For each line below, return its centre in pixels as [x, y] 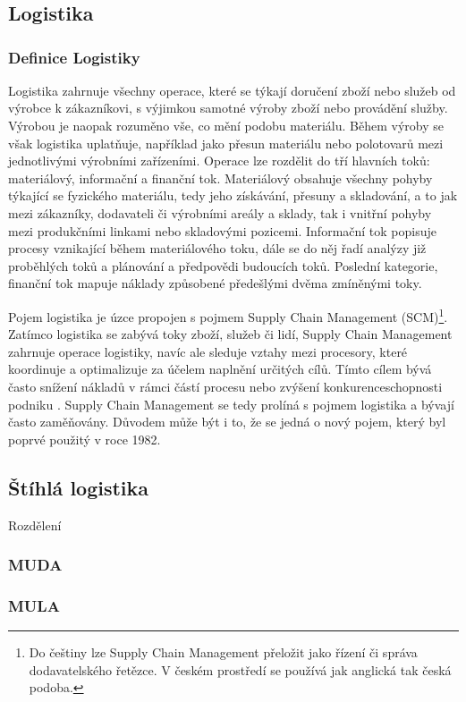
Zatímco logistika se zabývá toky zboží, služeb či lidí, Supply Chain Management [230, 334]
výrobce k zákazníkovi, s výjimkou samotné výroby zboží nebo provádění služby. [228, 108]
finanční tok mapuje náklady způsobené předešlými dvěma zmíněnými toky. [215, 283]
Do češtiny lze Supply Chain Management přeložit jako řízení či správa [223, 652]
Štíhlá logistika [79, 487]
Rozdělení [35, 524]
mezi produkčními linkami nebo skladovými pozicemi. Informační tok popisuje [222, 230]
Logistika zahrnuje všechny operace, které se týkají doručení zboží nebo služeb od [232, 90]
